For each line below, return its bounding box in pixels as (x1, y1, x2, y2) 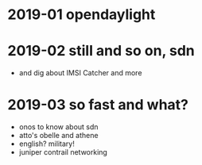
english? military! (18, 139, 75, 148)
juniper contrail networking (18, 148, 108, 157)
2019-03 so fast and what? (7, 96, 188, 114)
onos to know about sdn (18, 122, 99, 132)
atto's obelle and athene (18, 131, 99, 140)
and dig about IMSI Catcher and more (18, 68, 142, 78)
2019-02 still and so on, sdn (7, 42, 196, 60)
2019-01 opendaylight (7, 6, 156, 24)
